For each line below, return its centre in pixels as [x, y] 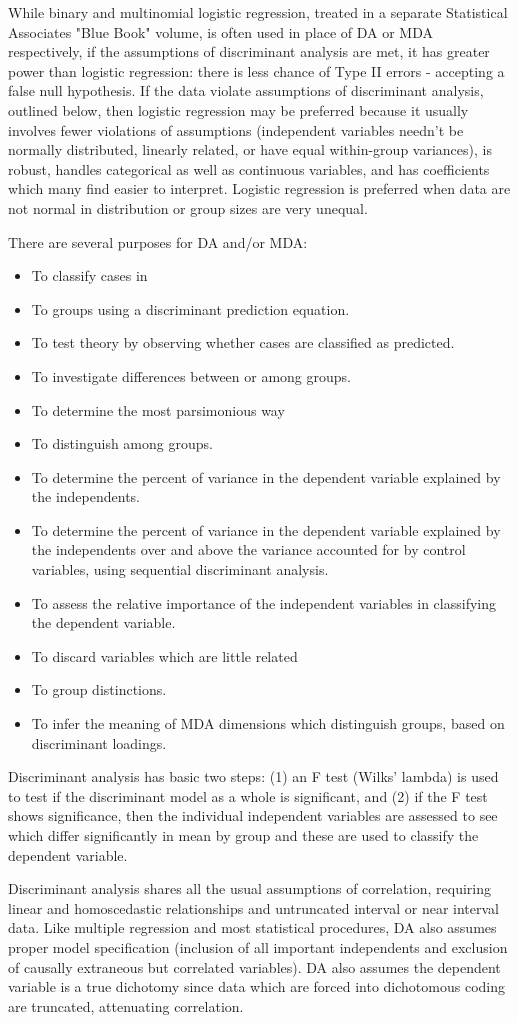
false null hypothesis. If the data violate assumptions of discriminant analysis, [246, 90]
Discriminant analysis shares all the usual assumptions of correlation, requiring [249, 888]
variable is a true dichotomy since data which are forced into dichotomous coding [256, 986]
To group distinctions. [99, 689]
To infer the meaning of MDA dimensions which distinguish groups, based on [268, 723]
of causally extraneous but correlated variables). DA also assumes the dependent [254, 966]
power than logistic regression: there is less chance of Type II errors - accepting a [256, 70]
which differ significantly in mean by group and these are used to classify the [243, 835]
